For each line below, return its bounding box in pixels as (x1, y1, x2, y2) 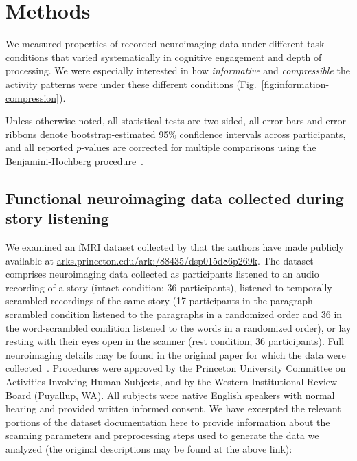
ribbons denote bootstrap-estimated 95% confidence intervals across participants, (5, 126, 346, 141)
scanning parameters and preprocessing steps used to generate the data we (5, 428, 319, 442)
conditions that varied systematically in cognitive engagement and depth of (5, 49, 322, 64)
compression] (5, 90, 59, 104)
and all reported (5, 140, 73, 155)
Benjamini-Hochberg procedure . (5, 153, 144, 168)
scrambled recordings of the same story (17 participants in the (5, 293, 267, 308)
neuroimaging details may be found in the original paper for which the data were (5, 347, 346, 361)
